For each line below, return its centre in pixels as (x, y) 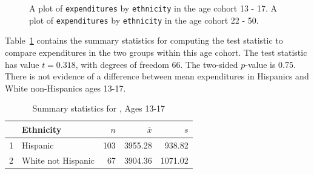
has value (22, 64)
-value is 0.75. (270, 64)
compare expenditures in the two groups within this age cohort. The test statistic (156, 52)
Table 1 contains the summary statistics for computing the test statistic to (144, 40)
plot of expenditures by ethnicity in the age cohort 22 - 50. (144, 20)
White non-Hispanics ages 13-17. (65, 88)
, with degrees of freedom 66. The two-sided (157, 64)
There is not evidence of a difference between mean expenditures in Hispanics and (157, 76)
